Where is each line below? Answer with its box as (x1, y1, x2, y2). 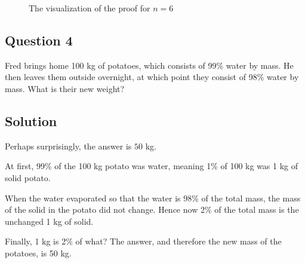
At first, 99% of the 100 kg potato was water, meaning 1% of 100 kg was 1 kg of (5, 160, 298, 172)
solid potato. (5, 171, 51, 184)
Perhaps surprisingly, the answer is (5, 139, 132, 152)
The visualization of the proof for (29, 2, 150, 14)
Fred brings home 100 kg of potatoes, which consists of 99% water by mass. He (5, 59, 294, 71)
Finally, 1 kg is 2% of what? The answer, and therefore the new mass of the (5, 235, 282, 247)
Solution (5, 111, 57, 130)
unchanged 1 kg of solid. (5, 215, 94, 227)
